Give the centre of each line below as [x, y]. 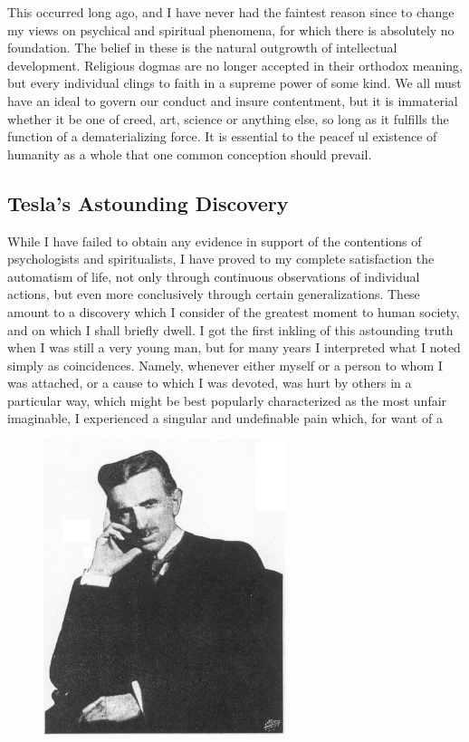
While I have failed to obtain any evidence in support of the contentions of [215, 241]
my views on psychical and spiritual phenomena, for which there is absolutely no [231, 29]
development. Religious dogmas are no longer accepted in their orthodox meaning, [235, 65]
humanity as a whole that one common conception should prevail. [190, 154]
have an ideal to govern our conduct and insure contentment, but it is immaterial [233, 100]
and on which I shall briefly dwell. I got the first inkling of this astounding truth [230, 329]
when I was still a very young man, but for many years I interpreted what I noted [234, 347]
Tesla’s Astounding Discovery [148, 202]
